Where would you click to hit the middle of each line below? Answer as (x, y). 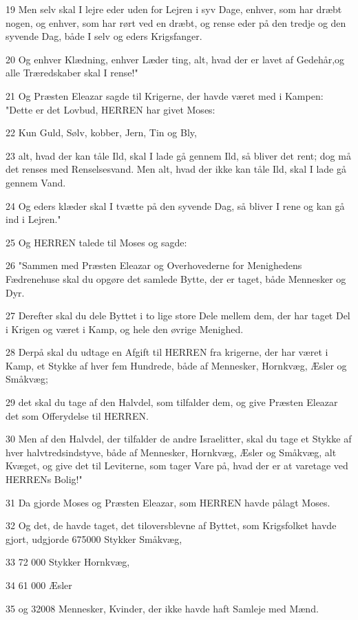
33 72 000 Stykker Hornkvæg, (68, 562)
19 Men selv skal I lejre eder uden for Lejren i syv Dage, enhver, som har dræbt (174, 9)
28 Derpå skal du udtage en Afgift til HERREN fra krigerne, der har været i (167, 352)
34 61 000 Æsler (39, 585)
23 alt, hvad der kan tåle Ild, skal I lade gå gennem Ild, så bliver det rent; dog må (178, 155)
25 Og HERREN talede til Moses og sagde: (96, 242)
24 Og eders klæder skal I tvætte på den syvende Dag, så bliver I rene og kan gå (175, 205)
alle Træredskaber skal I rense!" (72, 73)
